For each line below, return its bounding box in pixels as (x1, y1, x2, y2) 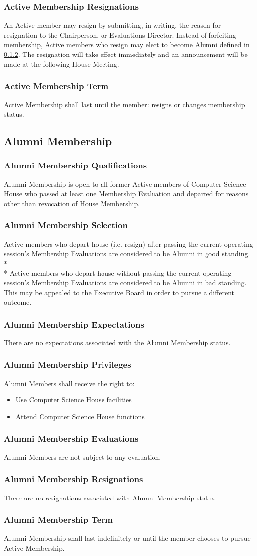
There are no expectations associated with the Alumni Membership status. (4, 337, 231, 347)
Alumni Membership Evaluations (4, 432, 139, 445)
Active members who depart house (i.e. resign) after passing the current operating (4, 238, 253, 249)
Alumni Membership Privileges (4, 358, 131, 371)
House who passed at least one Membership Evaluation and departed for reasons (4, 188, 249, 199)
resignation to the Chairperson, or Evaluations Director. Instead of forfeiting (4, 29, 236, 40)
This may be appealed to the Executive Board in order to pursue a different (4, 287, 235, 297)
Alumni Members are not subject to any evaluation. (4, 451, 161, 462)
